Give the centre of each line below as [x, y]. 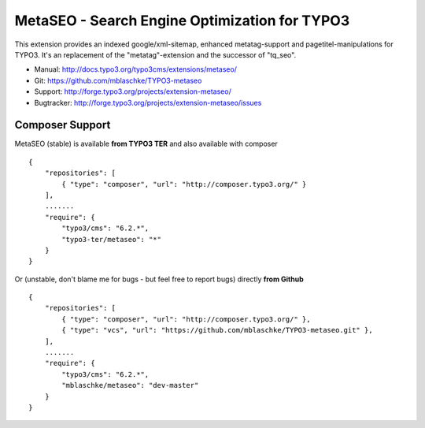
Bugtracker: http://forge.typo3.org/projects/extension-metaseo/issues [148, 102]
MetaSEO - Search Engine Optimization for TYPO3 [182, 20]
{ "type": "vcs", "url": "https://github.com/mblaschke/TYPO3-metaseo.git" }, [217, 330]
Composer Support [63, 125]
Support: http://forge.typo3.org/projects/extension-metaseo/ [133, 91]
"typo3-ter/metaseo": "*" [111, 239]
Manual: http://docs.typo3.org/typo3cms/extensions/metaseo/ [136, 69]
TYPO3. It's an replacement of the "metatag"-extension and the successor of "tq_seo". [155, 54]
